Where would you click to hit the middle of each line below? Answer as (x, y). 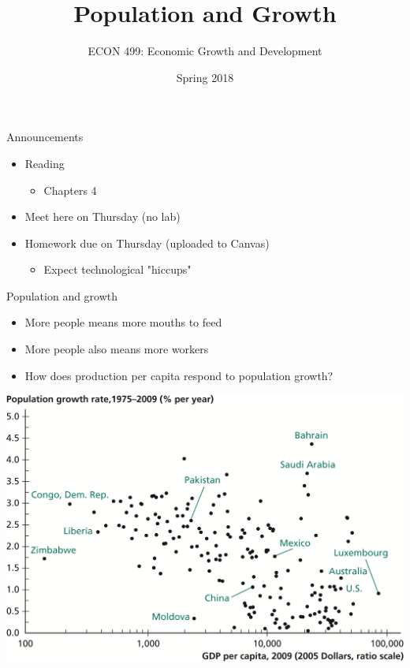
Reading (45, 163)
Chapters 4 (70, 190)
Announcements (45, 137)
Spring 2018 (205, 77)
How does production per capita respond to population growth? (179, 375)
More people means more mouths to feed (123, 322)
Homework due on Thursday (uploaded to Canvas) (147, 243)
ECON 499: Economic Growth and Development (205, 51)
